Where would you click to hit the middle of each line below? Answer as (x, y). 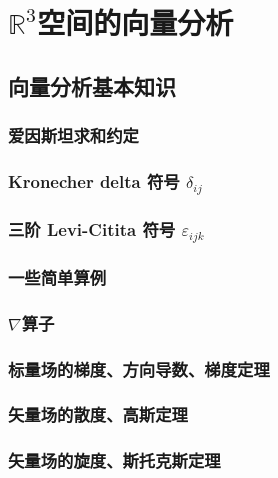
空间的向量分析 (135, 22)
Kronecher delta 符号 (94, 180)
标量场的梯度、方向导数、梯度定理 (139, 368)
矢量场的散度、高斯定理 (98, 414)
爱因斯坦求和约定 (73, 135)
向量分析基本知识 (92, 85)
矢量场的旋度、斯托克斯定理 (114, 460)
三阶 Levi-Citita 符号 (92, 228)
